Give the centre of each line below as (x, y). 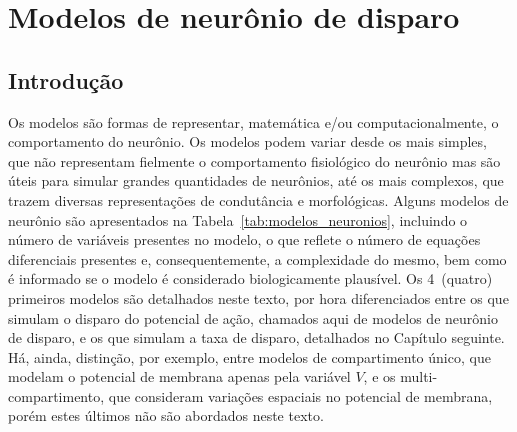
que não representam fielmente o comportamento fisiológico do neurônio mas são (254, 160)
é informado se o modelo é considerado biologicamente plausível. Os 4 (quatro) (250, 278)
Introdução (66, 79)
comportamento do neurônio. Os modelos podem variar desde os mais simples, (247, 141)
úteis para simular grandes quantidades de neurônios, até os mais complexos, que (256, 180)
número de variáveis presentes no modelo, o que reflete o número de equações (244, 239)
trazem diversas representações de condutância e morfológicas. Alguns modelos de (258, 199)
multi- (419, 376)
